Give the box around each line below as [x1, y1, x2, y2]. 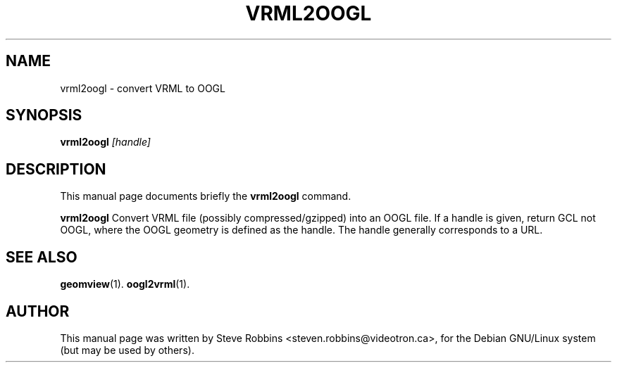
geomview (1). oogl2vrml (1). [60, 278, 190, 291]
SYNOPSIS [6, 106, 82, 125]
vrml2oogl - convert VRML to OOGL [60, 82, 225, 94]
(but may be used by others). [60, 343, 194, 356]
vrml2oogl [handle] [60, 136, 151, 148]
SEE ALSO [6, 248, 77, 266]
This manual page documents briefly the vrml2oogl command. [60, 190, 351, 203]
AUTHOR [6, 302, 70, 320]
